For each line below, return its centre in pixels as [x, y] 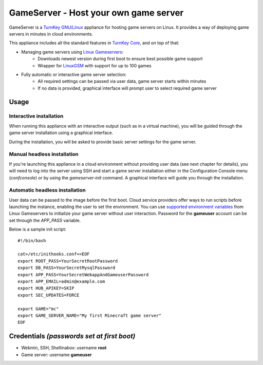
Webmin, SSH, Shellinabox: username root [64, 348]
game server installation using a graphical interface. [61, 133]
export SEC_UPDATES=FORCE [49, 295]
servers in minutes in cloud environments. [51, 34]
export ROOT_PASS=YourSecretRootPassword [68, 261]
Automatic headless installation [47, 190]
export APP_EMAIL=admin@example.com [61, 281]
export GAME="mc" [38, 309]
